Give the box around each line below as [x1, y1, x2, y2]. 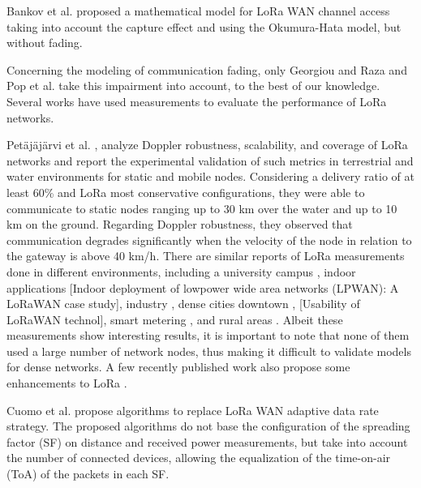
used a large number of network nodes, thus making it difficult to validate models [6, 342, 411, 359]
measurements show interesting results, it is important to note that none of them [6, 327, 410, 344]
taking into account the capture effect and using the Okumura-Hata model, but [6, 18, 402, 35]
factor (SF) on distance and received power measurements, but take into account [6, 433, 408, 450]
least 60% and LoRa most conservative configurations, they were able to [6, 183, 365, 200]
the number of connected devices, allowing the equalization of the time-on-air [6, 449, 391, 466]
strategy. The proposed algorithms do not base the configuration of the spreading [6, 417, 410, 434]
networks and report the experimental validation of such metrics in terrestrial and [6, 152, 414, 169]
